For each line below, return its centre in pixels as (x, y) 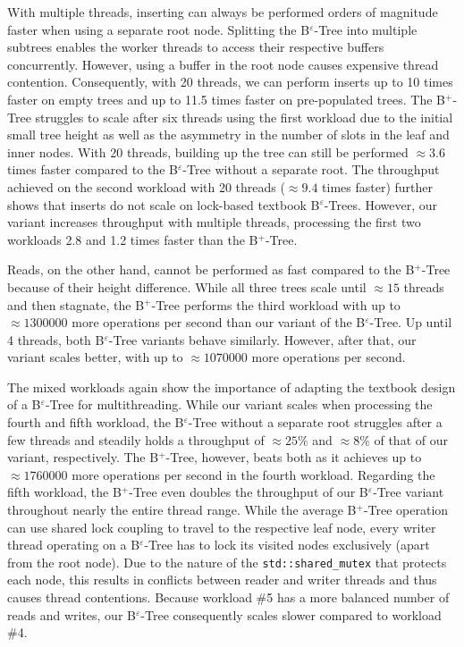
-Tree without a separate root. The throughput (311, 169)
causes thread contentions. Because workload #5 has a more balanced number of (228, 597)
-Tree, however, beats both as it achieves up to (294, 457)
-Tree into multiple (366, 29)
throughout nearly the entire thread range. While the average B (182, 510)
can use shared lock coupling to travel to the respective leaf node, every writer (222, 527)
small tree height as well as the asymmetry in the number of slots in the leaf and (228, 134)
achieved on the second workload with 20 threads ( (146, 186)
